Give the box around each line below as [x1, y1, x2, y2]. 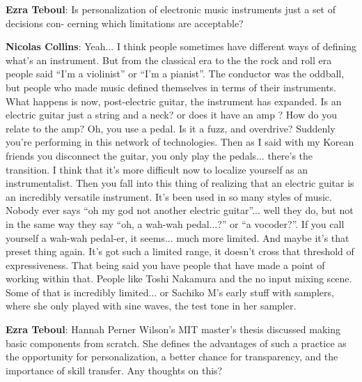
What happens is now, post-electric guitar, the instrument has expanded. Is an [6, 93, 342, 108]
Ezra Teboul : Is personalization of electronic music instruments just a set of [6, 2, 336, 16]
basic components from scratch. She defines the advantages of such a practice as [6, 335, 347, 350]
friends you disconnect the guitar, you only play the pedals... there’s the [6, 148, 313, 162]
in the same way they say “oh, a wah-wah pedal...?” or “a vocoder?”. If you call [6, 216, 345, 231]
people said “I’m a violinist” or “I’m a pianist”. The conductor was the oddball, [6, 66, 345, 81]
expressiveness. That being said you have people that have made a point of [6, 257, 325, 272]
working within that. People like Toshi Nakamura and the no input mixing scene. [6, 271, 352, 286]
